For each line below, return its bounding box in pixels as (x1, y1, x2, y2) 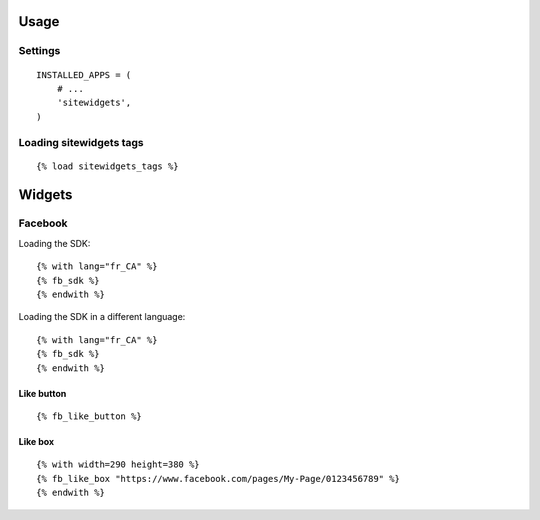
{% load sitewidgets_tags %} (36, 160, 179, 172)
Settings (18, 44, 61, 58)
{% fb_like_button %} (36, 410, 142, 422)
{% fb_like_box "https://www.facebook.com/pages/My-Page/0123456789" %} (36, 473, 400, 484)
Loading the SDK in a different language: (18, 311, 186, 323)
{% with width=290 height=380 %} (36, 459, 200, 470)
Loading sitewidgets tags (18, 135, 144, 149)
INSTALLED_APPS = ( (36, 69, 132, 80)
